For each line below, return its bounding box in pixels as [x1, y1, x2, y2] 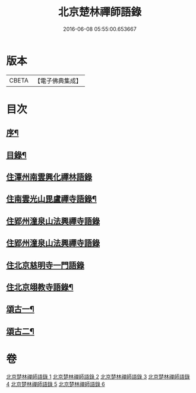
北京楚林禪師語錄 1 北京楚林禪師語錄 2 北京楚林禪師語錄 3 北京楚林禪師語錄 [6, 373, 190, 380]
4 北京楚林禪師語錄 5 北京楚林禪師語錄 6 [6, 381, 105, 388]
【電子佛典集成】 [34, 77, 82, 85]
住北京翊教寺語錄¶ [6, 283, 74, 292]
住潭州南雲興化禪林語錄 [6, 172, 92, 182]
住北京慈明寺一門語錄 [6, 260, 84, 270]
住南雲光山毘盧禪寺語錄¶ [6, 194, 97, 204]
